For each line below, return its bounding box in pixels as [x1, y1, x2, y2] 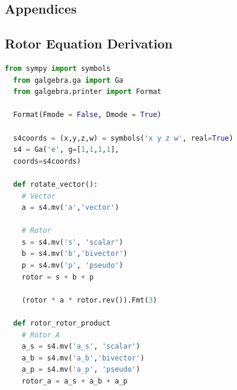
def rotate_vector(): [13, 180, 98, 188]
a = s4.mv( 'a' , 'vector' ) [21, 203, 119, 212]
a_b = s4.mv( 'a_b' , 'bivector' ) [21, 353, 145, 362]
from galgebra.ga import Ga [13, 76, 124, 84]
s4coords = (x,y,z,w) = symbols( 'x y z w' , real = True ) [13, 134, 233, 142]
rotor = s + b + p [21, 272, 94, 281]
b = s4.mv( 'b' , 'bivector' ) [21, 249, 128, 258]
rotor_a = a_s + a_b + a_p [21, 377, 128, 386]
